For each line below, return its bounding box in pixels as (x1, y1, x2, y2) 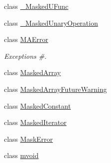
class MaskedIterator (4, 117, 67, 127)
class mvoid (4, 150, 39, 161)
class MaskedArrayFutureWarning (4, 83, 107, 94)
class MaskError (4, 133, 53, 144)
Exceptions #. (4, 50, 47, 61)
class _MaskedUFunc (4, 1, 68, 11)
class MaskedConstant (4, 100, 71, 111)
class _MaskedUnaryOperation (4, 17, 98, 28)
